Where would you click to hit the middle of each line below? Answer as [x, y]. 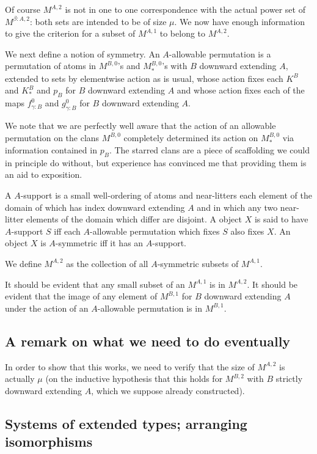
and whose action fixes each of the [241, 90]
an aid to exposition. [44, 174]
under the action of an [47, 308]
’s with [175, 66]
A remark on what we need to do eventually [148, 341]
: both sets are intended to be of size [98, 21]
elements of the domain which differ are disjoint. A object [134, 219]
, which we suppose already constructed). [168, 390]
